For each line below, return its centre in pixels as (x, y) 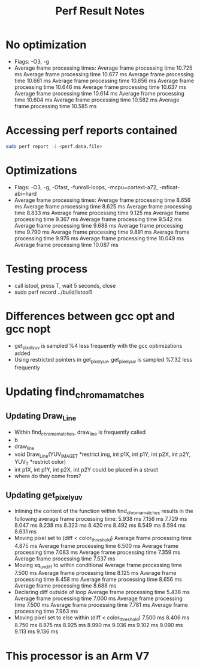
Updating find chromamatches (75, 393)
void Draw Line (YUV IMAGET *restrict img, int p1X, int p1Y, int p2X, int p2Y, (102, 455)
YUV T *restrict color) (40, 463)
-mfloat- (169, 187)
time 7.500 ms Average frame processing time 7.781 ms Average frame (101, 604)
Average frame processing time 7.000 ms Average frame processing (99, 598)
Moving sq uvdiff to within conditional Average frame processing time (98, 566)
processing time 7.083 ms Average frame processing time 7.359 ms (97, 552)
